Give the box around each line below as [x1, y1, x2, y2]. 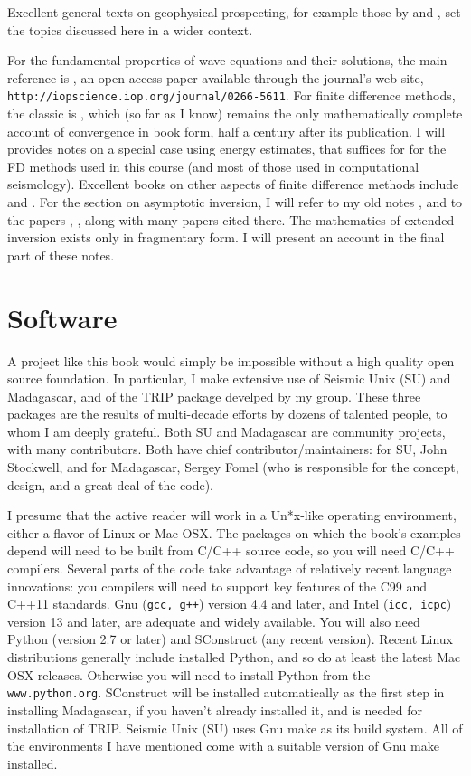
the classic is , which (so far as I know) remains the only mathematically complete [7, 104, 463, 123]
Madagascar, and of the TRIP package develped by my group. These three [7, 386, 421, 405]
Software [7, 298, 118, 336]
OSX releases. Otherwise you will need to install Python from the [7, 665, 371, 684]
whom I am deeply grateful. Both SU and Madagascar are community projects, [7, 421, 446, 440]
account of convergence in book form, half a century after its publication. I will [7, 121, 446, 140]
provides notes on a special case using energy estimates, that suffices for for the [7, 139, 447, 158]
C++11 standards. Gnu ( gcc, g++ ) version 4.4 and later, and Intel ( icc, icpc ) [7, 594, 452, 613]
